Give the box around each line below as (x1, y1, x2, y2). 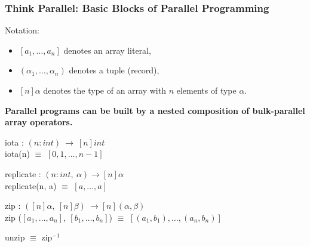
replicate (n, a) (5, 179, 57, 192)
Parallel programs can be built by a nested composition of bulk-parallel (5, 104, 305, 116)
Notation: (5, 24, 39, 36)
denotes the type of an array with (43, 84, 166, 96)
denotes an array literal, (63, 44, 151, 56)
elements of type (176, 84, 237, 96)
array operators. (5, 116, 73, 128)
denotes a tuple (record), (69, 64, 159, 76)
